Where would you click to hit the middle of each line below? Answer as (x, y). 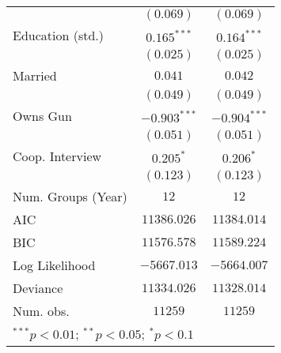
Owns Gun (42, 116)
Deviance (38, 288)
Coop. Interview (57, 156)
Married (35, 75)
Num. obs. (41, 311)
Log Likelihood (54, 265)
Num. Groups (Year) (70, 196)
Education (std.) (59, 35)
